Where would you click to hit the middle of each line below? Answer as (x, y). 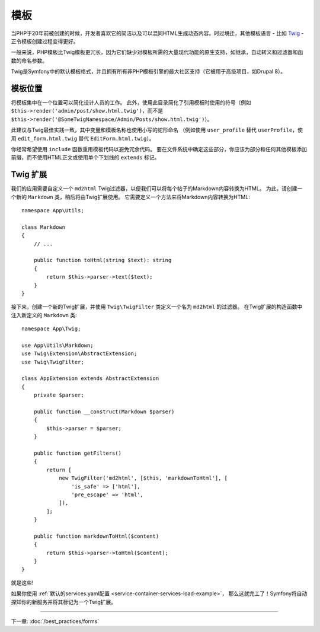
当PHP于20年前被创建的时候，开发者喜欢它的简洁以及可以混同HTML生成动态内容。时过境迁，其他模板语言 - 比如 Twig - (157, 33)
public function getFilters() (77, 453)
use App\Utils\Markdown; (57, 345)
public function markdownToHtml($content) (96, 536)
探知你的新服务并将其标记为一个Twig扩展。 (64, 602)
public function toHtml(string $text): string (103, 260)
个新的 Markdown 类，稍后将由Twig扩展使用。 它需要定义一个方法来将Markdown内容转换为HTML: (130, 197)
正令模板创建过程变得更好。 (45, 41)
